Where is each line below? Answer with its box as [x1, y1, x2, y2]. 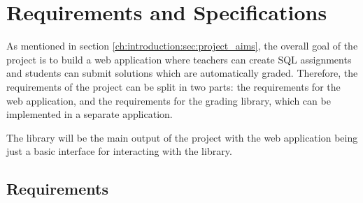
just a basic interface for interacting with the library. [6, 144, 232, 158]
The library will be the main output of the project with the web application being [6, 130, 358, 144]
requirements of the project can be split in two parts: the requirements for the [6, 79, 341, 93]
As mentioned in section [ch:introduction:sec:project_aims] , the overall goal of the [6, 38, 358, 53]
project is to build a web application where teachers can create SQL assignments [6, 52, 352, 66]
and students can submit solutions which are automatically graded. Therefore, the [6, 66, 358, 80]
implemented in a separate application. [6, 107, 173, 121]
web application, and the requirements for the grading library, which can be [6, 93, 331, 107]
